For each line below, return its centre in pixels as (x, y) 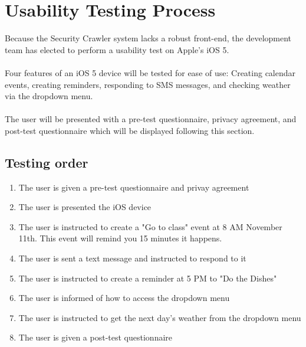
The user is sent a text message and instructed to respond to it (132, 258)
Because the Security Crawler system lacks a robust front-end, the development (148, 38)
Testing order (47, 162)
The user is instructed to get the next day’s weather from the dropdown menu (160, 317)
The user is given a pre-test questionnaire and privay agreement (134, 187)
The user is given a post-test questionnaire (96, 337)
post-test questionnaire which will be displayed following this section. (130, 130)
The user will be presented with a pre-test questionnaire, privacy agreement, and (151, 119)
